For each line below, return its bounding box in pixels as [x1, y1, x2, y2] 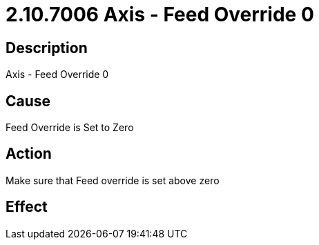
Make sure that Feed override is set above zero [6, 174, 220, 186]
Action [6, 145, 52, 163]
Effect [6, 198, 48, 216]
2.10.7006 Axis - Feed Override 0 [6, 3, 314, 26]
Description [6, 39, 88, 57]
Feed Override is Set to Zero [6, 121, 134, 134]
